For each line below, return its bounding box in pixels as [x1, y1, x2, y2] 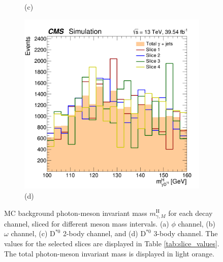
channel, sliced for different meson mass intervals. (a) [4, 218, 169, 229]
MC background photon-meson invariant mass [4, 207, 147, 218]
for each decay [168, 207, 213, 218]
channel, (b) [178, 218, 216, 229]
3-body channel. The [153, 228, 218, 239]
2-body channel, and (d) [62, 228, 138, 239]
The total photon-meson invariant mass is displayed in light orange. [4, 248, 214, 258]
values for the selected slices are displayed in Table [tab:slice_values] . [4, 238, 219, 248]
